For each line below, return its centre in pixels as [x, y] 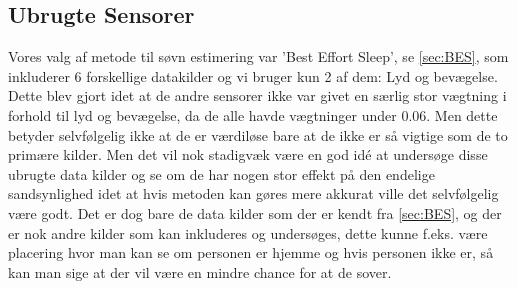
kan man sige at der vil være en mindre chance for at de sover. [200, 271]
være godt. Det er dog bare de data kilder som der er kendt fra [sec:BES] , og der [255, 212]
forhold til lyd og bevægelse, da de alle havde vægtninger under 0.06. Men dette [253, 114]
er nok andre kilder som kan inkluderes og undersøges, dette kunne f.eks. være [248, 232]
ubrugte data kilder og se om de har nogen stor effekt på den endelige [221, 173]
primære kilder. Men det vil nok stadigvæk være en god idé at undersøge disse [248, 154]
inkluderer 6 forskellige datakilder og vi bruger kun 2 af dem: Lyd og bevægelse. [253, 75]
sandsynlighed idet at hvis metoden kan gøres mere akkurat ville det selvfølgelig [253, 193]
